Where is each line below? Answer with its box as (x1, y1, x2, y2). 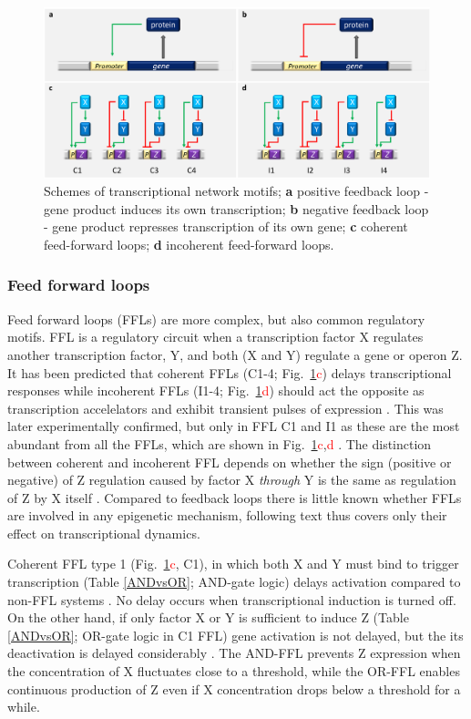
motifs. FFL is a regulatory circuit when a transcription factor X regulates (7, 327, 424, 346)
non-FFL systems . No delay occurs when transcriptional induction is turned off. (7, 590, 456, 609)
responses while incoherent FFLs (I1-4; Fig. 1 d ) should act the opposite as (7, 381, 425, 400)
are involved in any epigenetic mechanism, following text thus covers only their (7, 506, 447, 525)
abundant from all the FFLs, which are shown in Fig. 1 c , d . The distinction (7, 434, 432, 453)
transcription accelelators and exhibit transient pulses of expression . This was (7, 398, 444, 417)
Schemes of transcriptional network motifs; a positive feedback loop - (44, 181, 429, 200)
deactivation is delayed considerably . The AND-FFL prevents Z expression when (7, 643, 461, 663)
